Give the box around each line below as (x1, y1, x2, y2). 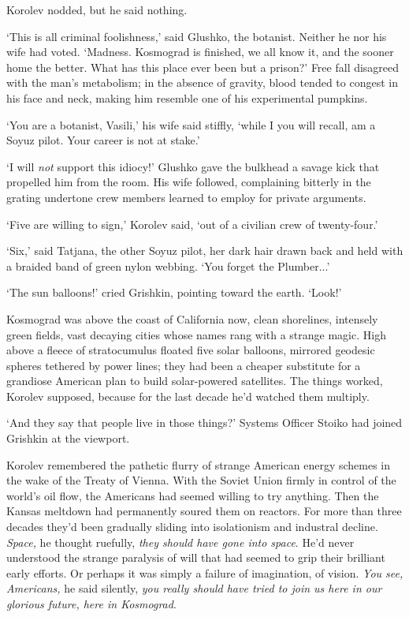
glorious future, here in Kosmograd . (6, 596, 177, 611)
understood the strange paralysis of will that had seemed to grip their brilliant (6, 549, 385, 566)
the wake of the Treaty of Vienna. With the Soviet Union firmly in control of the (6, 472, 396, 488)
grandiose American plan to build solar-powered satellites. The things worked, (6, 372, 383, 389)
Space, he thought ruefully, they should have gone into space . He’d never (6, 533, 355, 550)
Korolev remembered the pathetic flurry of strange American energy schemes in (6, 456, 391, 473)
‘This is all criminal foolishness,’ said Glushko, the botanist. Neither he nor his (6, 28, 387, 44)
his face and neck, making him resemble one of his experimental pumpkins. (6, 89, 368, 106)
